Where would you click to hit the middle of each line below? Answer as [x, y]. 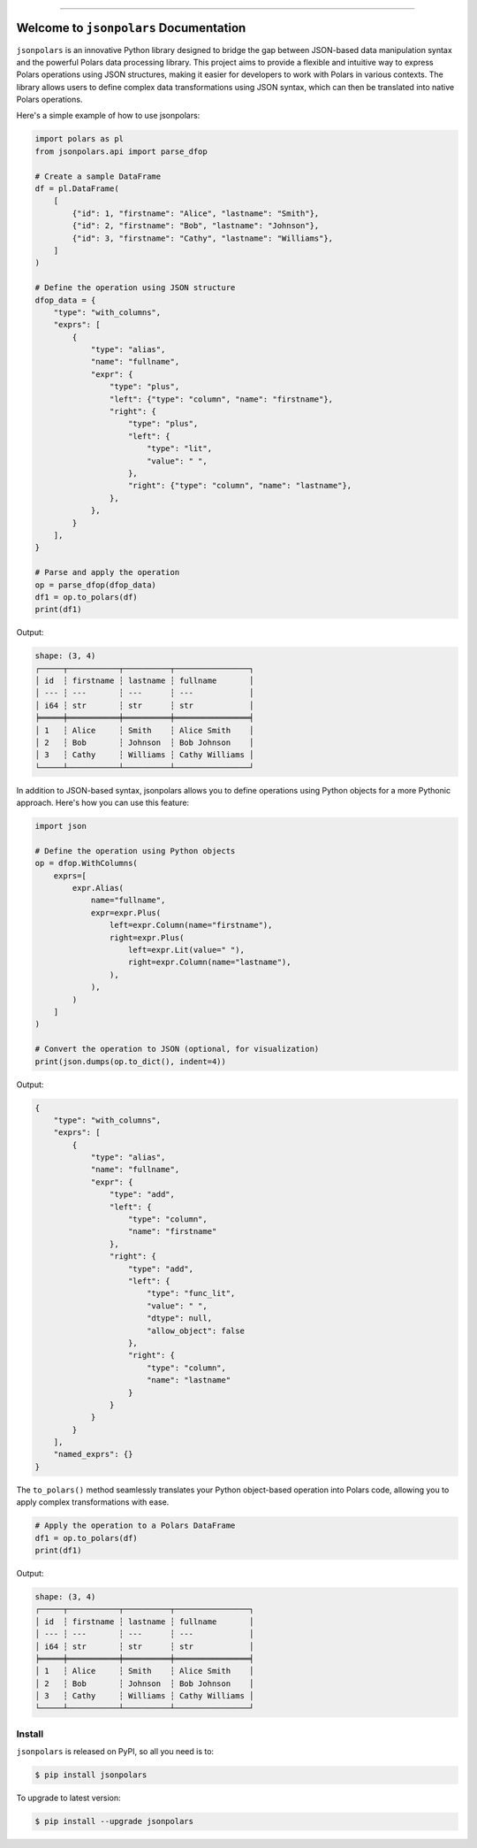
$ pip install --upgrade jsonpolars [114, 1821]
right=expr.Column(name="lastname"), [210, 962]
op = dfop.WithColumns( [87, 863]
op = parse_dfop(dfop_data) [95, 585]
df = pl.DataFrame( [77, 189]
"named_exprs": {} [93, 1454]
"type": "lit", [179, 449]
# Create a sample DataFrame [98, 176]
